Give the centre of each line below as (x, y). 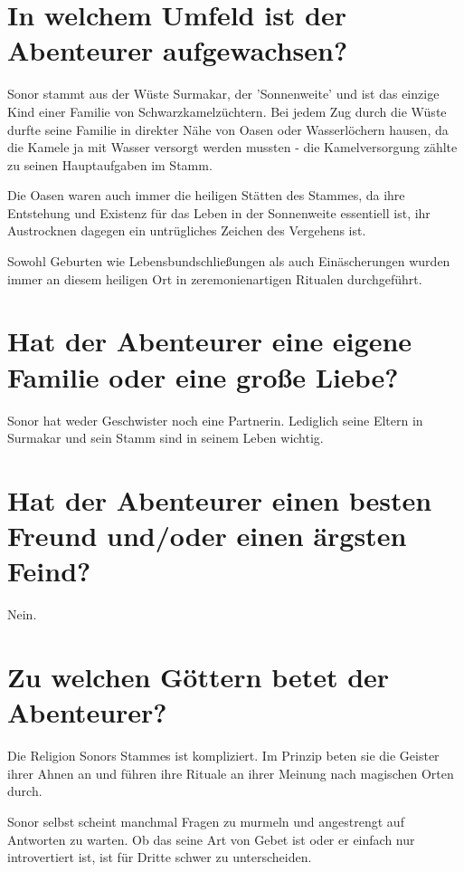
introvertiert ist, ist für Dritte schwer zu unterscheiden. (160, 857)
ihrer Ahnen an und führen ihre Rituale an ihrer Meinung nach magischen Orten (231, 773)
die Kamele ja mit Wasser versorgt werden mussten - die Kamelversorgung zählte (232, 147)
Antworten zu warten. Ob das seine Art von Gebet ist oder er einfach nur (211, 839)
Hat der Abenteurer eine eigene (210, 341)
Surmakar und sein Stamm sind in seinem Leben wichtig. (166, 438)
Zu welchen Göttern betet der (199, 677)
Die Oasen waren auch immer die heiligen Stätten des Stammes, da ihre (206, 195)
